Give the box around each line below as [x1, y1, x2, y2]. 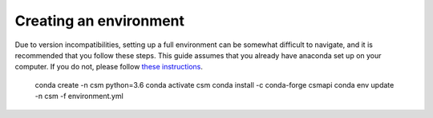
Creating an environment [14, 12, 184, 29]
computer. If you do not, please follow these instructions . [14, 62, 204, 72]
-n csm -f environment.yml [34, 92, 123, 101]
